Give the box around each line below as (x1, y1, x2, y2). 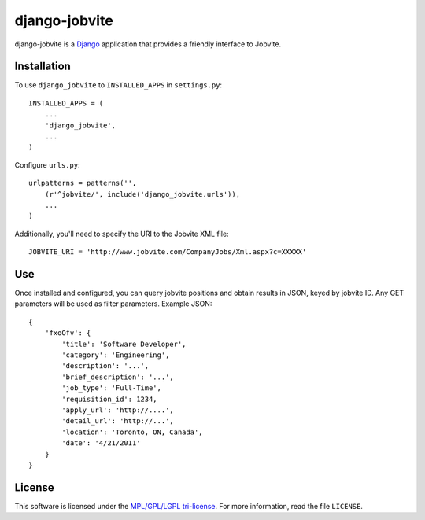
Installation (14, 60, 71, 73)
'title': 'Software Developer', (61, 339, 187, 349)
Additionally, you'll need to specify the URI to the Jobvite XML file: (14, 229, 229, 238)
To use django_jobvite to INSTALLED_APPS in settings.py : (14, 80, 223, 90)
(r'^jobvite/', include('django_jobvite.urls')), (44, 190, 240, 198)
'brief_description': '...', (61, 372, 175, 382)
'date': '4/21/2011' (61, 439, 141, 448)
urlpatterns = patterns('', (28, 179, 137, 188)
